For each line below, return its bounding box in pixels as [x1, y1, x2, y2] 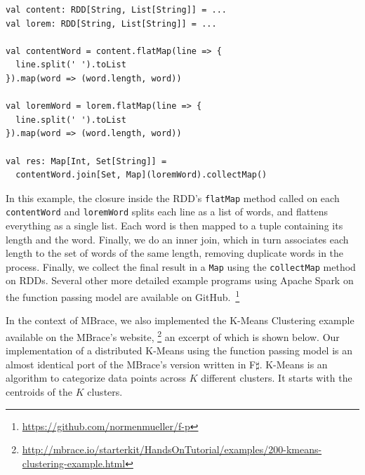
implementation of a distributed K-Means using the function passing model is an [6, 343, 353, 358]
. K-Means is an [259, 356, 328, 371]
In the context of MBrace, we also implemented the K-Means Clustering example [6, 313, 354, 328]
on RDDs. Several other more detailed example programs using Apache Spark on [6, 273, 354, 288]
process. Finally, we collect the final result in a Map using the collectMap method [6, 259, 356, 274]
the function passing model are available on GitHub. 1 [6, 288, 240, 304]
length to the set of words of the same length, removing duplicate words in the [6, 246, 344, 260]
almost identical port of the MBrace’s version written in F [6, 356, 256, 371]
